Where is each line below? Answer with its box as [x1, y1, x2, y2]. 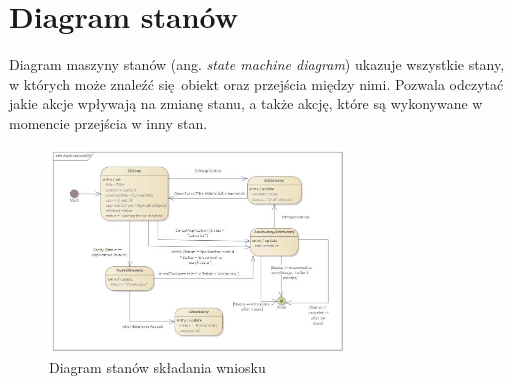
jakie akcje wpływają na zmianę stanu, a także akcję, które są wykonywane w [9, 93, 483, 114]
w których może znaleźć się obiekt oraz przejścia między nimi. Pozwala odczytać [9, 73, 504, 94]
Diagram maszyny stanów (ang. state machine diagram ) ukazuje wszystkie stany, [9, 54, 505, 75]
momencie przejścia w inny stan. [9, 112, 208, 133]
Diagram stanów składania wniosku [49, 357, 266, 378]
